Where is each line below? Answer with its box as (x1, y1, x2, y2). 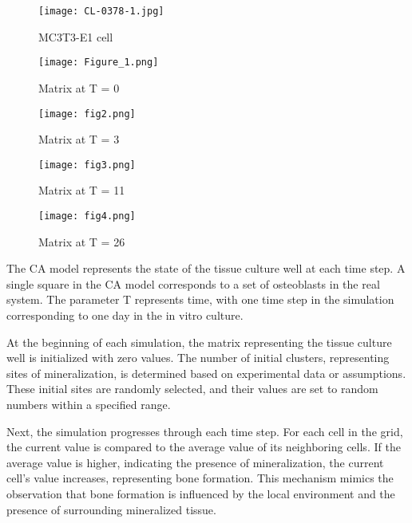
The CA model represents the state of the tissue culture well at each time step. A (6, 260, 406, 277)
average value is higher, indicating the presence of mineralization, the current (6, 454, 384, 470)
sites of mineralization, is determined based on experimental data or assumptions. (6, 364, 406, 381)
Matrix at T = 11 (38, 182, 125, 199)
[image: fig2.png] (38, 108, 136, 120)
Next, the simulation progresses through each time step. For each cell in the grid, (6, 423, 403, 439)
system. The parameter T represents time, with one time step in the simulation (6, 291, 394, 308)
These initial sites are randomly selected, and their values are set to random (6, 380, 378, 397)
